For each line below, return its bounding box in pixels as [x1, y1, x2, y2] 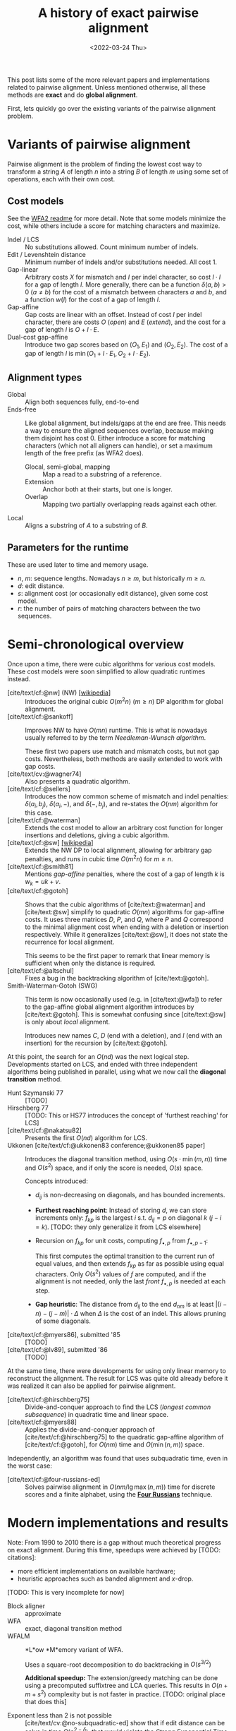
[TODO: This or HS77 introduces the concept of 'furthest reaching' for [25, 1110, 229, 1120]
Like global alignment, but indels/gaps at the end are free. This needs [25, 419, 227, 428]
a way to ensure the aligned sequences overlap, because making [25, 426, 213, 435]
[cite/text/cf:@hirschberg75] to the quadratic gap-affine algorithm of [25, 1432, 224, 1441]
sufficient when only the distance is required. [25, 959, 156, 967]
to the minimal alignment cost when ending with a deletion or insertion [25, 923, 229, 931]
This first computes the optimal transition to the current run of [35, 1252, 215, 1260]
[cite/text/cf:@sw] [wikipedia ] [7, 839, 94, 847]
